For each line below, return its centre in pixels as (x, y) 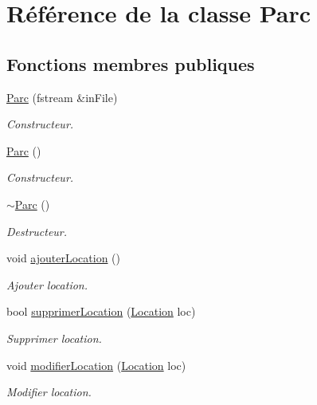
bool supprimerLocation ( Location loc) (101, 311)
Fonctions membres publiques (131, 63)
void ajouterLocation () (63, 258)
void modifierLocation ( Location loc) (96, 365)
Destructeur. (37, 231)
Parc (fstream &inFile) (62, 97)
